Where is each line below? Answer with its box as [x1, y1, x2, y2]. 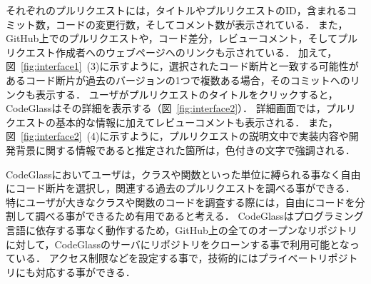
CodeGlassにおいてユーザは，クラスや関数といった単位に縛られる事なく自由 [6, 166, 361, 181]
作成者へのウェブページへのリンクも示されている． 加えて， [55, 44, 337, 59]
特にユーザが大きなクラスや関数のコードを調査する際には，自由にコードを [6, 194, 355, 209]
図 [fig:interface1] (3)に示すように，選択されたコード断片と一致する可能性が [6, 59, 359, 73]
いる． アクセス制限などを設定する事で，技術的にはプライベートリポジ [15, 250, 348, 265]
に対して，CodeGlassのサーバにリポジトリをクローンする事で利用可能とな [6, 236, 350, 251]
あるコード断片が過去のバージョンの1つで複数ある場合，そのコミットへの [6, 72, 350, 87]
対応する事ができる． [35, 264, 136, 279]
